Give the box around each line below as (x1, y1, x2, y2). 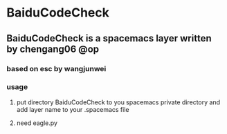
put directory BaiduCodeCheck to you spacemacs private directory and (16, 98, 221, 106)
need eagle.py (16, 119, 58, 127)
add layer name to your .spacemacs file (16, 105, 129, 113)
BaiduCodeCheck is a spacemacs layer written (6, 32, 212, 44)
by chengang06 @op (6, 43, 100, 55)
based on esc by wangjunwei (6, 64, 107, 73)
